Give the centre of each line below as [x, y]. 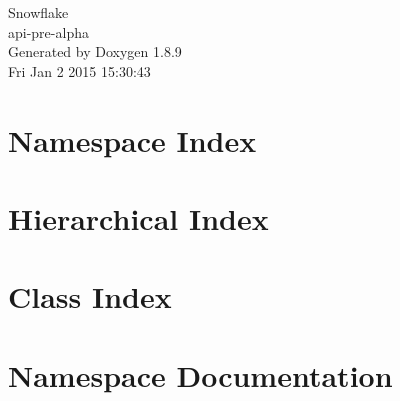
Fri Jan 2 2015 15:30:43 [79, 70]
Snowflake [38, 12]
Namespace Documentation [200, 374]
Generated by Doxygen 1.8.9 [95, 51]
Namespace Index [132, 139]
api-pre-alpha [48, 31]
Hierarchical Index [138, 217]
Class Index [90, 296]
